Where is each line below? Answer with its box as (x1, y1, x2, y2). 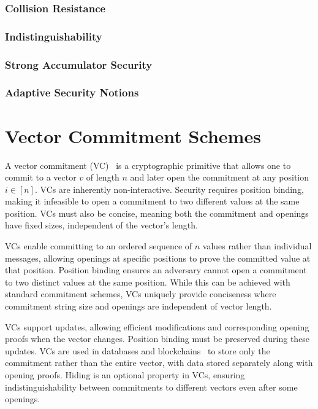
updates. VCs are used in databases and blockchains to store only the (5, 344, 270, 357)
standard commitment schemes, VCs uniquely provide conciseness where (5, 287, 276, 300)
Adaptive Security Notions (5, 85, 139, 100)
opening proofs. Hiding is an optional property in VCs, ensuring (5, 368, 245, 381)
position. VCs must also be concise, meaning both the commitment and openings (5, 206, 309, 219)
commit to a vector (5, 171, 77, 184)
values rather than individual (202, 240, 312, 252)
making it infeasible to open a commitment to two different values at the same (5, 195, 300, 208)
